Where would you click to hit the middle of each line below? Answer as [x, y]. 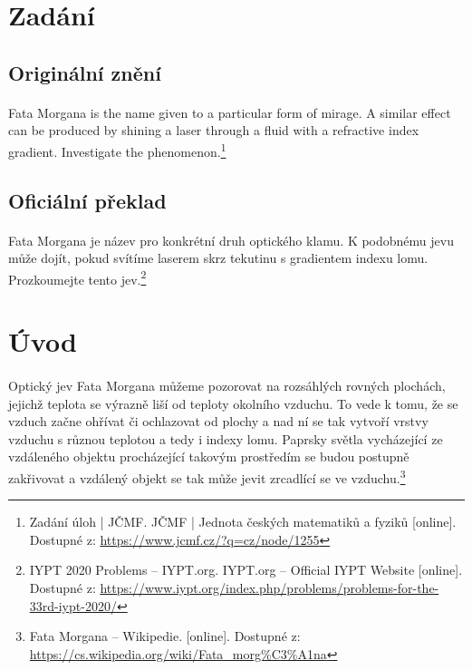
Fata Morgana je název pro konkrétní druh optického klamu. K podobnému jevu [231, 240]
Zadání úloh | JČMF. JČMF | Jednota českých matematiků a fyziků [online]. [243, 522]
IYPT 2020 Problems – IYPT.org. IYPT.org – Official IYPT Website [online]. [246, 570]
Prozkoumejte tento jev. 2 [77, 277]
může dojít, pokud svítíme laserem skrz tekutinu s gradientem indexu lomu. [218, 258]
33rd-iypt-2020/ [73, 605]
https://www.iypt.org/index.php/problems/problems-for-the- [270, 587]
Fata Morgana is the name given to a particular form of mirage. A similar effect [230, 112]
